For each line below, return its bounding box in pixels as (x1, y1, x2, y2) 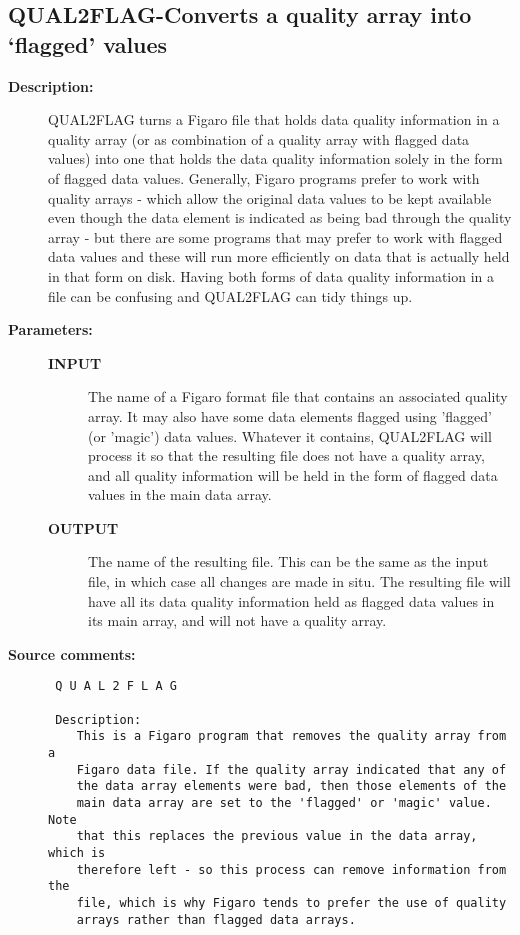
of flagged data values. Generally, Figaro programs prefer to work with (48, 167, 480, 188)
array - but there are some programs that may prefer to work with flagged (48, 226, 503, 247)
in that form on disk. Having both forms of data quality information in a (48, 265, 495, 286)
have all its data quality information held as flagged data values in (88, 590, 495, 611)
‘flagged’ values (8, 28, 168, 59)
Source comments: (8, 643, 136, 664)
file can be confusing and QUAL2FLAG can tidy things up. (48, 285, 413, 306)
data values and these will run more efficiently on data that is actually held (48, 246, 510, 267)
